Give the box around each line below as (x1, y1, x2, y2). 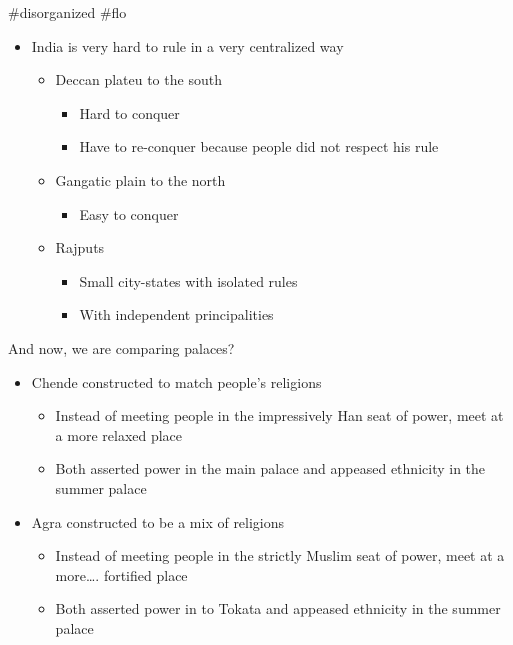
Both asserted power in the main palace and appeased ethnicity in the (55, 458, 486, 479)
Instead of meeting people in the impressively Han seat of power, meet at (55, 405, 504, 426)
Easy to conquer (79, 203, 179, 224)
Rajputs (55, 237, 105, 258)
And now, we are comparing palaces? (8, 337, 235, 358)
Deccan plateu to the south (55, 69, 222, 90)
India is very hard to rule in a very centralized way (31, 35, 344, 56)
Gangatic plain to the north (55, 169, 226, 190)
